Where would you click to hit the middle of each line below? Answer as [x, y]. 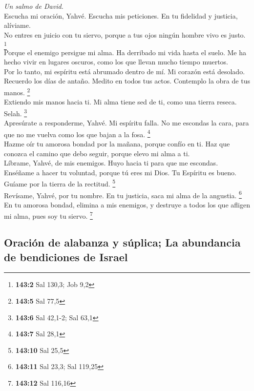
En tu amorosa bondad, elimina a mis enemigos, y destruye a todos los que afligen [127, 204]
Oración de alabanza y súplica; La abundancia [122, 242]
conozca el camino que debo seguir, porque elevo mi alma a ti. [97, 153]
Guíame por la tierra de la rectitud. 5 [60, 183]
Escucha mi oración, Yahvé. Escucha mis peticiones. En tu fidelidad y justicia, [121, 15]
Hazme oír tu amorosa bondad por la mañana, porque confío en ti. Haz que [117, 144]
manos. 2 [17, 92]
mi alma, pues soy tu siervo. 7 [48, 215]
